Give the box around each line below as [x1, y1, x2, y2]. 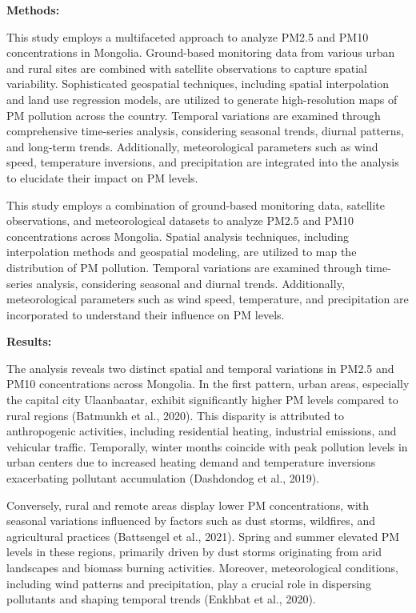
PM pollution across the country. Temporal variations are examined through [6, 106, 381, 123]
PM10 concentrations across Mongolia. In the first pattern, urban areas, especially [6, 375, 410, 392]
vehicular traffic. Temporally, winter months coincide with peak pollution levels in [6, 438, 408, 455]
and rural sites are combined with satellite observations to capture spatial [6, 59, 367, 76]
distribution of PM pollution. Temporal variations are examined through [6, 258, 362, 275]
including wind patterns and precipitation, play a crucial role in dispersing [6, 575, 371, 591]
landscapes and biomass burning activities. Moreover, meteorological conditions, [6, 559, 398, 575]
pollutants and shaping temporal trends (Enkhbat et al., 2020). [6, 591, 316, 607]
